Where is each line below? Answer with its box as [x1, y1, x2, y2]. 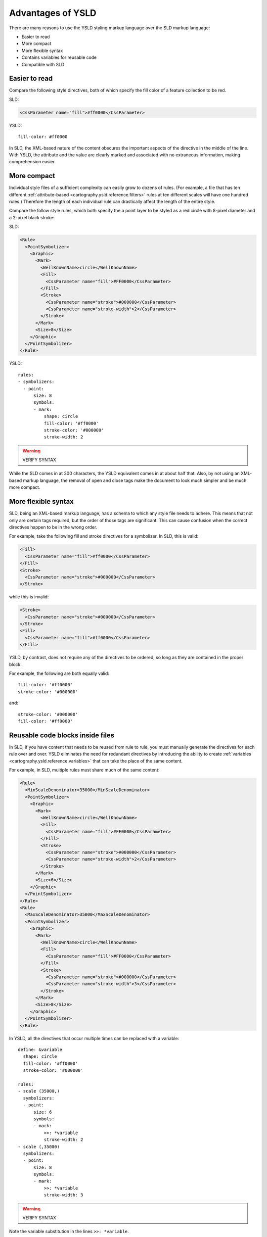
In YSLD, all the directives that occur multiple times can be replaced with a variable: [9, 1035, 179, 1041]
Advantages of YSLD [9, 7, 96, 18]
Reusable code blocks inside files [9, 731, 115, 739]
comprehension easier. [9, 159, 56, 165]
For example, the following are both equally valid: [9, 670, 110, 676]
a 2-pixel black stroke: [9, 214, 54, 220]
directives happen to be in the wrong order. [9, 524, 97, 530]
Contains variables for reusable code [21, 54, 97, 60]
